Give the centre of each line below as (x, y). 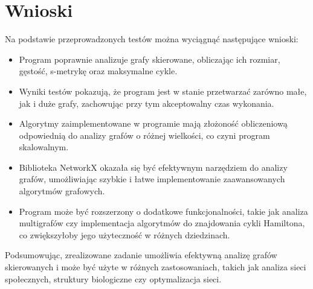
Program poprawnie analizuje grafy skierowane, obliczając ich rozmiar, (150, 59)
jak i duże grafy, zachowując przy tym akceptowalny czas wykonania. (147, 103)
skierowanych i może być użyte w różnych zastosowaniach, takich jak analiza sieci (156, 267)
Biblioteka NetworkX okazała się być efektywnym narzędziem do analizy (153, 167)
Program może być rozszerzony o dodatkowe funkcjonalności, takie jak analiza (163, 211)
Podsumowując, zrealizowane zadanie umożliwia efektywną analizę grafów (141, 255)
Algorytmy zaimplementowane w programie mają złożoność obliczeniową (153, 123)
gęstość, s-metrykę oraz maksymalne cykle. (98, 71)
